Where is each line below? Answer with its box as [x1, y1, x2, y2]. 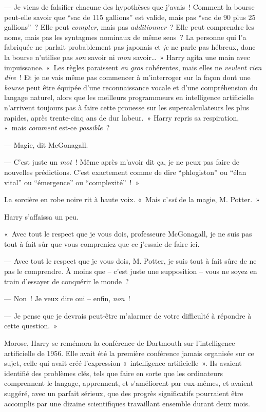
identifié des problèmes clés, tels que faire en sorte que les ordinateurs [4, 367, 223, 378]
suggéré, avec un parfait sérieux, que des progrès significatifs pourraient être [4, 388, 243, 398]
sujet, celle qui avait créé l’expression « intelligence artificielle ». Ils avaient [4, 358, 242, 368]
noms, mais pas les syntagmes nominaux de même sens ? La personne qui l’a [4, 31, 246, 42]
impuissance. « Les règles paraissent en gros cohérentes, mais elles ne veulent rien [4, 62, 262, 72]
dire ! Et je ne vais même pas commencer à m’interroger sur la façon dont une [4, 72, 251, 83]
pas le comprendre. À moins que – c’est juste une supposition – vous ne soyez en [4, 266, 257, 277]
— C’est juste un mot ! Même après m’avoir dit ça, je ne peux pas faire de [4, 156, 240, 167]
